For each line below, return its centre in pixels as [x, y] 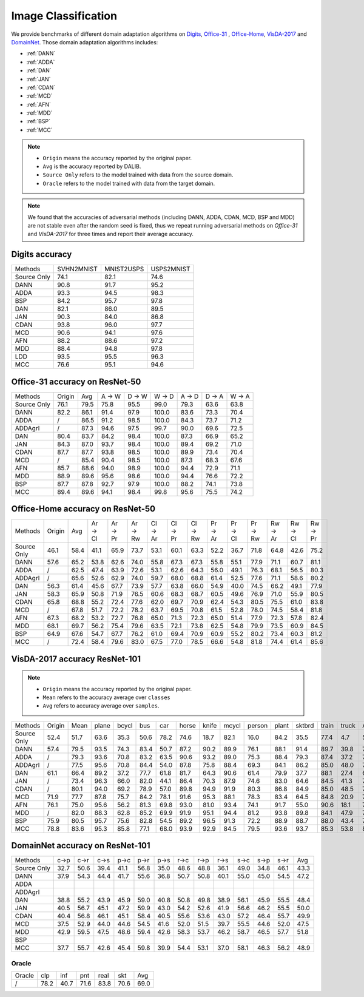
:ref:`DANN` [41, 53]
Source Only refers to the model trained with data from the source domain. [138, 175]
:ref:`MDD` [39, 113]
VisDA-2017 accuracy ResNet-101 [76, 659]
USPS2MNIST [170, 269]
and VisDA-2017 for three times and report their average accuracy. [111, 234]
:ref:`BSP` [39, 121]
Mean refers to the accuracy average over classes [107, 697]
